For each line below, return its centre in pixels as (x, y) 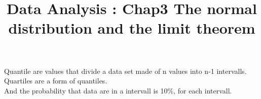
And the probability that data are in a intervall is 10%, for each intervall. (118, 90)
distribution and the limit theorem (132, 28)
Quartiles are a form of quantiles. (56, 81)
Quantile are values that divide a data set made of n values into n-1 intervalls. (125, 71)
